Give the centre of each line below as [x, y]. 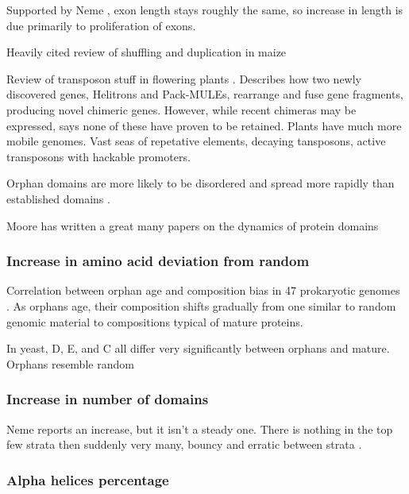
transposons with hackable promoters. [98, 156]
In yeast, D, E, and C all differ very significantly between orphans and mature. [198, 348]
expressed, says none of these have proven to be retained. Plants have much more [204, 125]
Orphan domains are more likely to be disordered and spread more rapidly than [201, 183]
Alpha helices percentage [88, 479]
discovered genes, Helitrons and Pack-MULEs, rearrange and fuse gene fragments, [205, 94]
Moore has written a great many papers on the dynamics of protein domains [193, 225]
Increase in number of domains [108, 399]
